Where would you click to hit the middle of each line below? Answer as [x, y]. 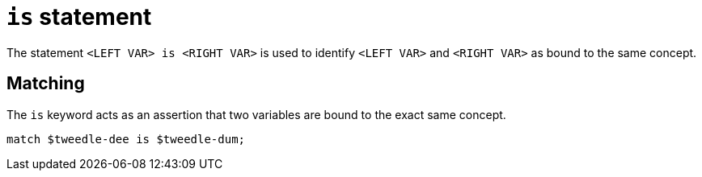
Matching [46, 84]
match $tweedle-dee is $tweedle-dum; [126, 139]
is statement [79, 17]
